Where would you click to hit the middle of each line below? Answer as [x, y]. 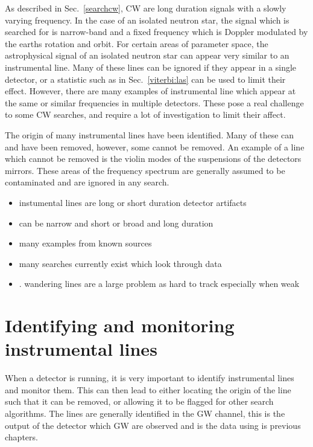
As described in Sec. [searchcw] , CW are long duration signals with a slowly [146, 8]
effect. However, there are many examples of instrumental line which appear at [150, 91]
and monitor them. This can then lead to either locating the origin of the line [148, 389]
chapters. [21, 437]
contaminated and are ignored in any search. [87, 182]
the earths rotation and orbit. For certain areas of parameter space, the [137, 43]
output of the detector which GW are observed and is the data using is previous [153, 425]
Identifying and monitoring [120, 325]
